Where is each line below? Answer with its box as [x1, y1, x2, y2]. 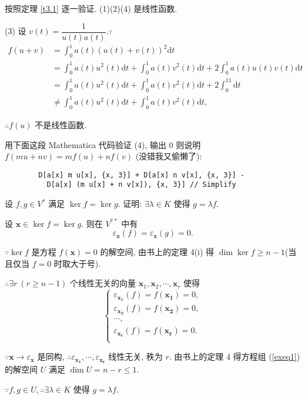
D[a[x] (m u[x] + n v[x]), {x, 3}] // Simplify [46, 180, 236, 189]
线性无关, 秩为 [108, 350, 163, 363]
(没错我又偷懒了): [135, 150, 202, 162]
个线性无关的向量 [70, 277, 136, 289]
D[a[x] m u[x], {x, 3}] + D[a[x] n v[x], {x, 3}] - [38, 170, 245, 179]
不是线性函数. [35, 118, 87, 130]
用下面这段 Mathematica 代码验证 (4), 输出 [5, 138, 166, 150]
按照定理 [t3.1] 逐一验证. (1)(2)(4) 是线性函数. [5, 2, 178, 14]
